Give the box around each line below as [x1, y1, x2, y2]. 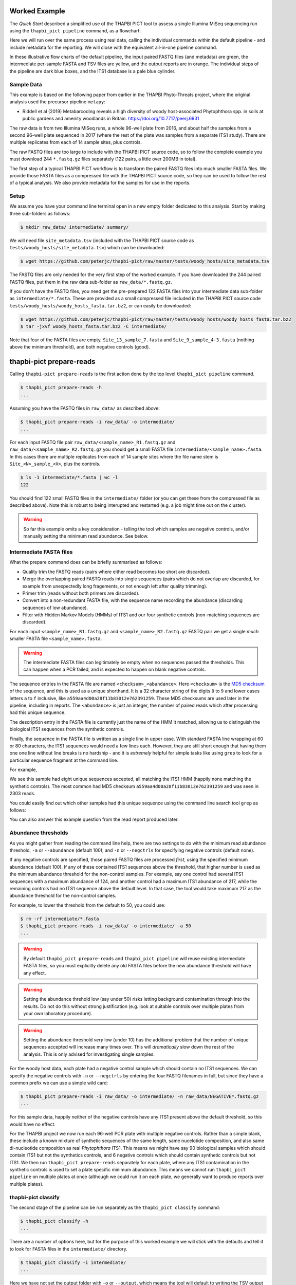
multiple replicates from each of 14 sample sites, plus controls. [9, 139, 142, 145]
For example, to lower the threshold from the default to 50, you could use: [9, 902, 165, 908]
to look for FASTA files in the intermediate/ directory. [9, 1245, 128, 1252]
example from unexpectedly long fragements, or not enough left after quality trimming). [22, 583, 208, 589]
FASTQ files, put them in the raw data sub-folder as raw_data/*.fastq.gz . [9, 279, 172, 285]
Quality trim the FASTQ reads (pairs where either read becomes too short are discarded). [22, 568, 211, 575]
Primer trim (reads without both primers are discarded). [22, 590, 140, 596]
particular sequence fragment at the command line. [9, 757, 118, 763]
